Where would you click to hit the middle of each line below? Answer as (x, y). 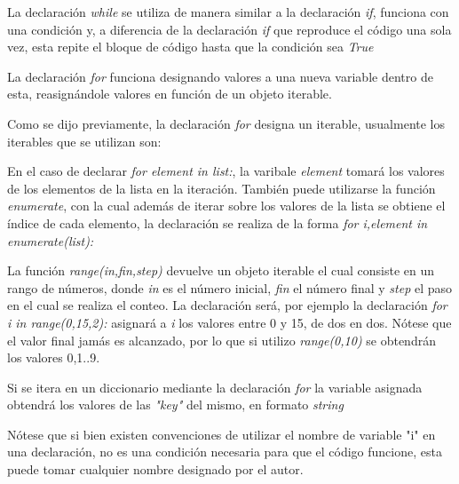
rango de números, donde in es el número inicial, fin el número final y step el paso (230, 287)
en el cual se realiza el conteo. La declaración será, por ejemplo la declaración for (227, 305)
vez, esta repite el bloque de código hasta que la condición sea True (190, 47)
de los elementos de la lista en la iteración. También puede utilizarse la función (222, 188)
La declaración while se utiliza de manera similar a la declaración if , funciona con (228, 12)
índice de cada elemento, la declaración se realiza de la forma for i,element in (218, 222)
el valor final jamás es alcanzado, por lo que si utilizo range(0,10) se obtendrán (222, 340)
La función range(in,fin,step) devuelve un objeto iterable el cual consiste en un (221, 270)
